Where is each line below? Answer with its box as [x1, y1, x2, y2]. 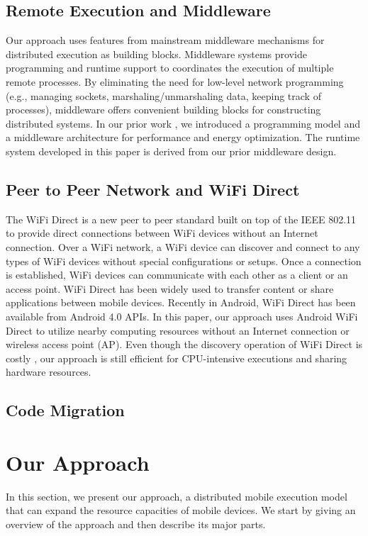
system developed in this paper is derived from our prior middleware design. [6, 143, 337, 158]
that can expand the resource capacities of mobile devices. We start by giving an [6, 503, 356, 518]
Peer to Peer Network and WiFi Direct [6, 178, 300, 200]
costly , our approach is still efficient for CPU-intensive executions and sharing [6, 350, 347, 365]
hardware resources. [6, 364, 91, 379]
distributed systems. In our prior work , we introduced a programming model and [6, 116, 360, 130]
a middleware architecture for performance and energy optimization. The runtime [6, 130, 360, 145]
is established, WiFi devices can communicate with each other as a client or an [6, 267, 348, 282]
